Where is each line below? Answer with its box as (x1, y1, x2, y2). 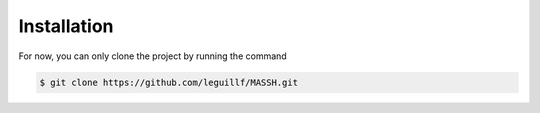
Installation (18, 15, 114, 37)
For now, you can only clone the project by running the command (18, 50, 287, 62)
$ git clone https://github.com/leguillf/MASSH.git (39, 76, 299, 88)
